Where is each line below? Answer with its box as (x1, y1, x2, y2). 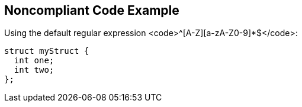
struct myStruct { (4, 46, 89, 56)
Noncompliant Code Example (4, 3, 179, 18)
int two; (14, 65, 54, 75)
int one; (14, 56, 54, 66)
